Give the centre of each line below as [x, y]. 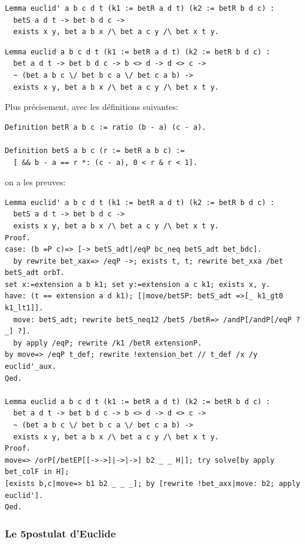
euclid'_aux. [30, 367]
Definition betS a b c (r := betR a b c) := [95, 150]
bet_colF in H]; [37, 472]
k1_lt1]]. [24, 308]
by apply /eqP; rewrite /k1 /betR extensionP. [108, 343]
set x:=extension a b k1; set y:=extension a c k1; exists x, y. [138, 284]
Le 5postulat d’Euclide [60, 533]
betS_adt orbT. [35, 273]
